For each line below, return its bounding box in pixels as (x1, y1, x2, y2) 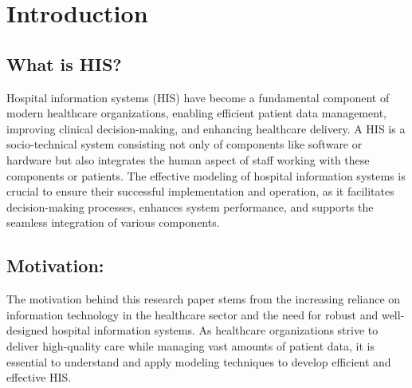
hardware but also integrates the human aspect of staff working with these (6, 151, 370, 168)
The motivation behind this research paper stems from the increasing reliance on (6, 291, 401, 307)
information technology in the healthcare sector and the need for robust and (6, 306, 379, 323)
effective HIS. (6, 369, 72, 386)
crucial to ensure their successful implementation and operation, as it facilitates (6, 183, 394, 200)
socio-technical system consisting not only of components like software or (6, 136, 363, 152)
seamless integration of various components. (6, 214, 220, 231)
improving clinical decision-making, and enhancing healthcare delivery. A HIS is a (6, 120, 406, 137)
